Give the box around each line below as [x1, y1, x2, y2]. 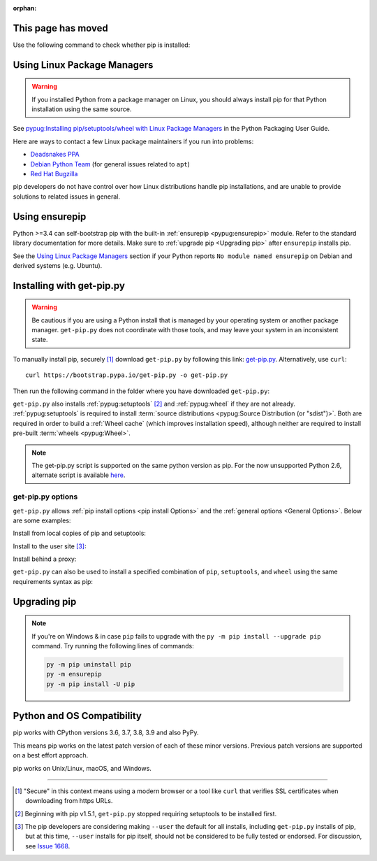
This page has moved [13, 22, 108, 34]
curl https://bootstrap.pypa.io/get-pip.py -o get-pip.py [25, 371, 228, 379]
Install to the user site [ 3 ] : [13, 542, 87, 550]
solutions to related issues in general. [13, 192, 121, 201]
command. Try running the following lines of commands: [31, 642, 195, 650]
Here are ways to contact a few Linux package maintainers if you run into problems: [13, 137, 254, 145]
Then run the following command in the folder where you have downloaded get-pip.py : [13, 387, 270, 395]
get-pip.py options [13, 492, 78, 501]
